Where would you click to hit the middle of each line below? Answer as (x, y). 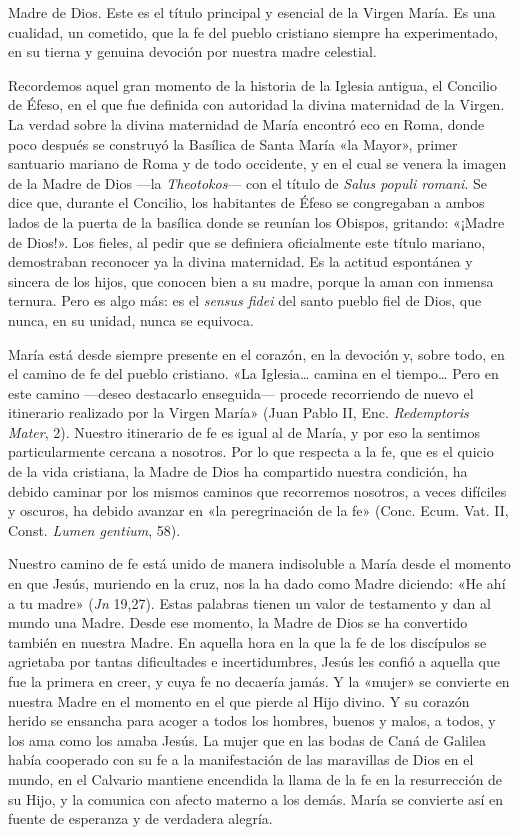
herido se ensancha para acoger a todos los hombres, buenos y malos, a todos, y (252, 720)
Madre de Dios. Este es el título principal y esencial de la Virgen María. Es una (252, 12)
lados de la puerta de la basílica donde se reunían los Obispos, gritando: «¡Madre (256, 221)
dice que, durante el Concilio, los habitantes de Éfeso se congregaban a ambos (246, 202)
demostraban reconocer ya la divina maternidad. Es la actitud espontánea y (240, 261)
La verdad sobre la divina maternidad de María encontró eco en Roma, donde (246, 123)
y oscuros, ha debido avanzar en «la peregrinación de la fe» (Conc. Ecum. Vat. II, (258, 510)
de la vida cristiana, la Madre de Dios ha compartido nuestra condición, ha (238, 471)
